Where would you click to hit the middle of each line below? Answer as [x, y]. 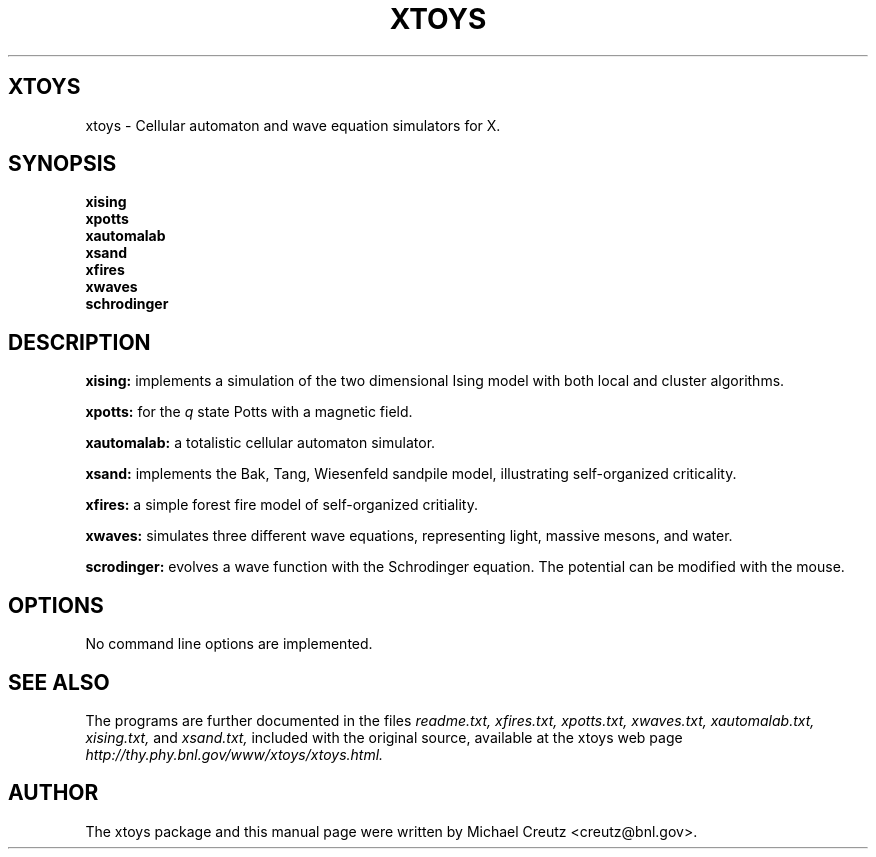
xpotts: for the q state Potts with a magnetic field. [249, 412]
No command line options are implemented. [229, 644]
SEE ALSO [59, 682]
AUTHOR [53, 793]
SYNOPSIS [62, 164]
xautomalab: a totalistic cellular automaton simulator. [260, 443]
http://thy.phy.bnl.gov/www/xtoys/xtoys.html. [234, 754]
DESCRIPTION [79, 342]
